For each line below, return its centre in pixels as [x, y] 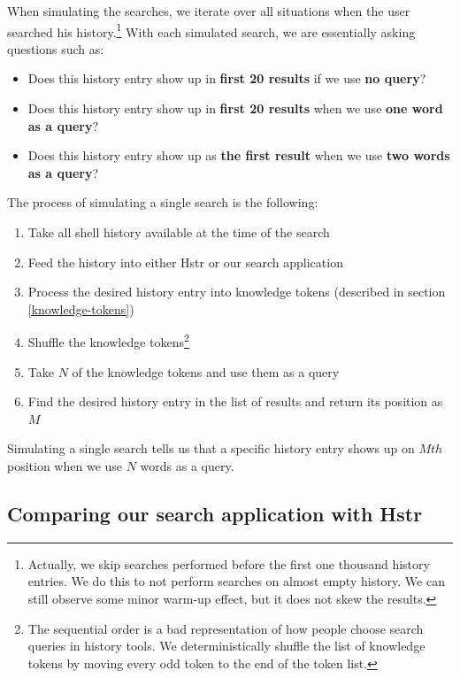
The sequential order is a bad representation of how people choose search [226, 628]
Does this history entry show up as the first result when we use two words [239, 155]
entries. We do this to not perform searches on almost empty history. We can [236, 581]
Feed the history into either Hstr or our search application [185, 262]
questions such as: [56, 48]
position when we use [65, 466]
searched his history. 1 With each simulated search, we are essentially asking [211, 30]
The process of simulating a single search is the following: [163, 202]
